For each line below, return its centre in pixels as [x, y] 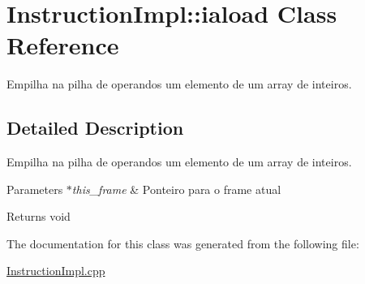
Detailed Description [95, 128]
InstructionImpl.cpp [56, 271]
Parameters [35, 189]
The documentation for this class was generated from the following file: [183, 243]
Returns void [39, 216]
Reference [63, 45]
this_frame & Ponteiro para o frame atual [176, 189]
